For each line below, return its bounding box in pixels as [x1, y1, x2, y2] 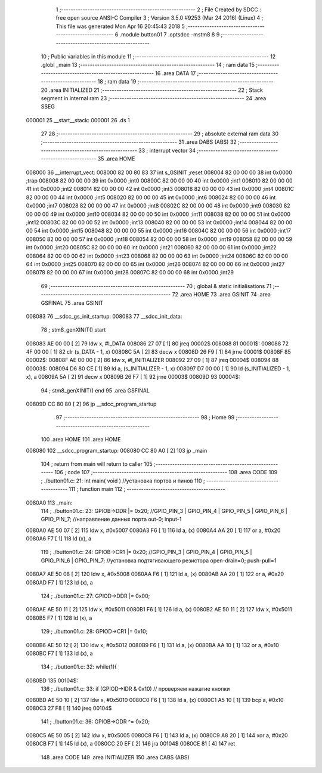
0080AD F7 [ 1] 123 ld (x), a [26, 579, 94, 586]
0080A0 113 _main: [26, 499, 73, 506]
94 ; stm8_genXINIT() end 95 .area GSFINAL [41, 386, 150, 394]
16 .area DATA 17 [155, 69, 196, 77]
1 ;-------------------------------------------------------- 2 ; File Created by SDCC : [55, 6, 262, 13]
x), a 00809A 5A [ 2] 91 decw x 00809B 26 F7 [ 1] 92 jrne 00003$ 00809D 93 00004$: [26, 373, 241, 381]
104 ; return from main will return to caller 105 [41, 460, 153, 468]
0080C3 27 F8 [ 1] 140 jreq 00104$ [26, 704, 112, 712]
